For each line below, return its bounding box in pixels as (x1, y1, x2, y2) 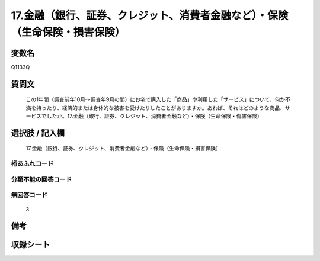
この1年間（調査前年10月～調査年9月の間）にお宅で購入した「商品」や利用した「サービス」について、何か (25, 96, 286, 103)
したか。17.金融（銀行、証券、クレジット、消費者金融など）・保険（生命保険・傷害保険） (46, 112, 263, 120)
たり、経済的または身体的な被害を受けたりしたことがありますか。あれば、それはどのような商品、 (46, 104, 286, 111)
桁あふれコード (11, 160, 54, 168)
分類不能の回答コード (11, 175, 72, 183)
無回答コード (11, 191, 48, 199)
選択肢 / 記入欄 (11, 128, 65, 138)
